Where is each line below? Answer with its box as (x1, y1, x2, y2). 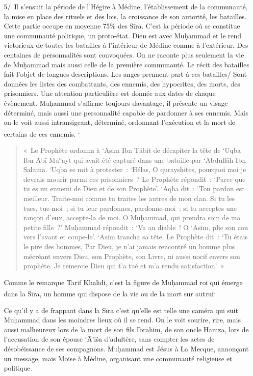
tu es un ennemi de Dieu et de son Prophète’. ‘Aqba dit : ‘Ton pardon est (23, 183, 245, 194)
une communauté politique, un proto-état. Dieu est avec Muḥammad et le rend (4, 30, 242, 40)
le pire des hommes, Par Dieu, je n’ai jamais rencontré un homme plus (23, 241, 235, 251)
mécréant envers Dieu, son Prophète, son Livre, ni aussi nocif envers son (23, 251, 240, 261)
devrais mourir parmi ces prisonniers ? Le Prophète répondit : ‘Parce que (23, 174, 246, 184)
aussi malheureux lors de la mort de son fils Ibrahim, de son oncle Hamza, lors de (4, 324, 249, 334)
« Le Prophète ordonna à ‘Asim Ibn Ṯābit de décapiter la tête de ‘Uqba (23, 145, 241, 155)
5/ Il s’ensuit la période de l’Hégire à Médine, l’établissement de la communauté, (4, 1, 248, 11)
